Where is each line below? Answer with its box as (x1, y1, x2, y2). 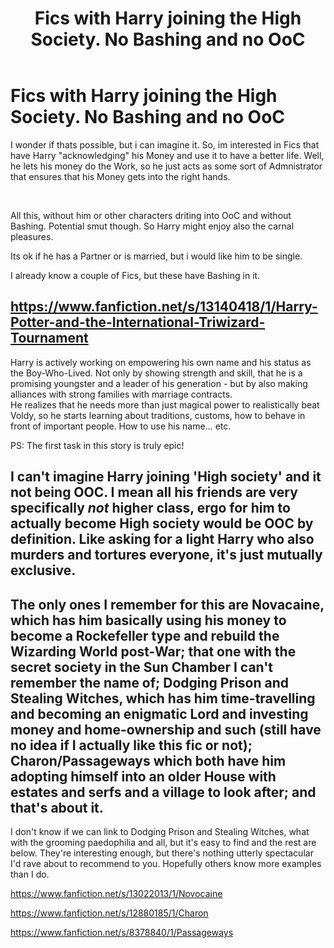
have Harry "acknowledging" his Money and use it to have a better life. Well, (10, 149, 325, 161)
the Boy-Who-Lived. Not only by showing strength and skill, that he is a (10, 367, 303, 379)
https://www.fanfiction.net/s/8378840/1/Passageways (10, 926, 234, 938)
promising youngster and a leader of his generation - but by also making (10, 377, 308, 389)
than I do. (10, 868, 50, 880)
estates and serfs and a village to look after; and (10, 783, 317, 801)
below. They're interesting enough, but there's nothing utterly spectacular (10, 847, 314, 859)
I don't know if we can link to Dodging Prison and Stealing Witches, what (10, 825, 310, 837)
